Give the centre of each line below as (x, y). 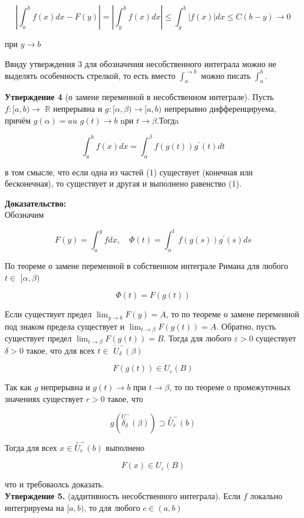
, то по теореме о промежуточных (230, 387)
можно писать (226, 75)
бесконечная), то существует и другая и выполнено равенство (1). (123, 183)
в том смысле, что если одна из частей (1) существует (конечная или (129, 172)
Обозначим (24, 215)
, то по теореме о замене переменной (232, 314)
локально (266, 495)
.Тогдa (168, 120)
